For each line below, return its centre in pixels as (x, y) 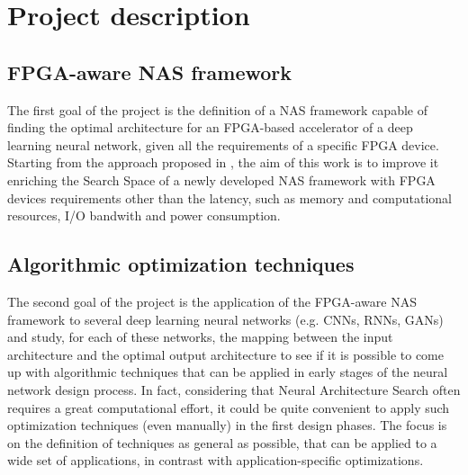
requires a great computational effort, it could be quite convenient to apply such (229, 407)
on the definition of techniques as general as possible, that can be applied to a (222, 442)
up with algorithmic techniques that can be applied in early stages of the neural (228, 372)
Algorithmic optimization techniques (181, 264)
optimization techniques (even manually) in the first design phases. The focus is (227, 425)
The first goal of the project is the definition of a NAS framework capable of (217, 109)
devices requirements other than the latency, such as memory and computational (229, 197)
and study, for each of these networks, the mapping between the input (200, 337)
